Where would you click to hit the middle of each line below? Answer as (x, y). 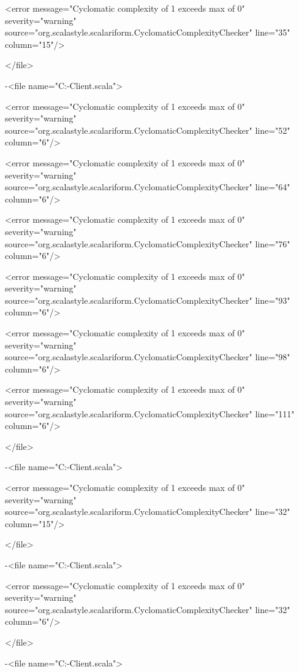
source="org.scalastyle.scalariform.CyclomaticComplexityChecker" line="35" (148, 32)
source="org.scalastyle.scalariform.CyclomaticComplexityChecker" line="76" (148, 243)
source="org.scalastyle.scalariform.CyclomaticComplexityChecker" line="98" (148, 357)
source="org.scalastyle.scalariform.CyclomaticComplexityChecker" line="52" (148, 130)
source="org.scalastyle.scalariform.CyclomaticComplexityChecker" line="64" (148, 187)
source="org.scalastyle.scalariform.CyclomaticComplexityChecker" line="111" (150, 413)
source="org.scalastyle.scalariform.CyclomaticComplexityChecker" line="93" (148, 300)
